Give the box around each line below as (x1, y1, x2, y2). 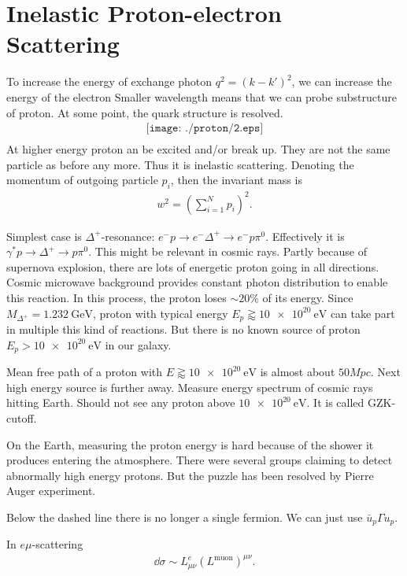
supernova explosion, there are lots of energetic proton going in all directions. (6, 258, 379, 275)
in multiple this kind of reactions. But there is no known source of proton (6, 321, 361, 338)
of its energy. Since (262, 290, 353, 306)
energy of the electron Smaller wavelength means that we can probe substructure (6, 88, 397, 105)
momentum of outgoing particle (6, 172, 158, 188)
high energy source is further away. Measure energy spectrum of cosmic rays (6, 378, 373, 395)
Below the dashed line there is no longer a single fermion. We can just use (6, 508, 363, 525)
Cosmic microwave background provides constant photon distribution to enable (6, 274, 388, 290)
